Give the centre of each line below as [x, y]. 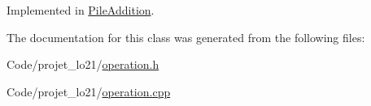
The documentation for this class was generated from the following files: [186, 37]
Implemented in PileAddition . [81, 10]
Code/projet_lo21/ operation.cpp [89, 91]
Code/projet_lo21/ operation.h [83, 64]
